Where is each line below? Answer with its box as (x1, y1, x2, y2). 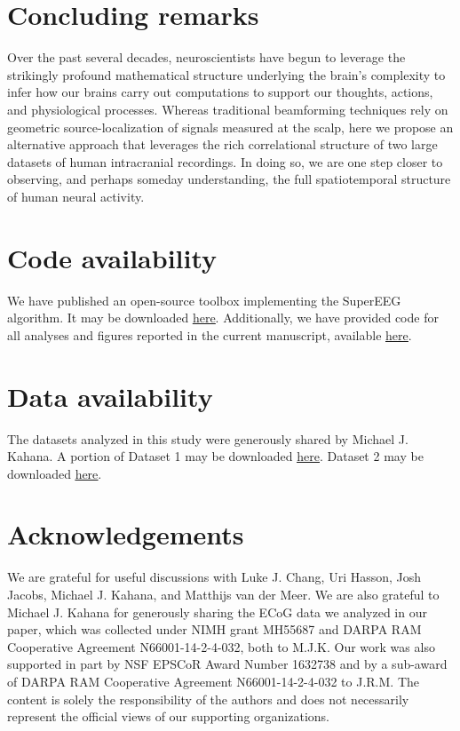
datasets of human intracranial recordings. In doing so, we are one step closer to (7, 152, 443, 171)
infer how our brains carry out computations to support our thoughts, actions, (7, 83, 433, 101)
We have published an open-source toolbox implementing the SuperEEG (7, 290, 401, 309)
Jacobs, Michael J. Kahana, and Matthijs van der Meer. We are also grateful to (7, 585, 440, 603)
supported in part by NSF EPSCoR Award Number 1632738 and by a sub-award (7, 655, 448, 673)
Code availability (7, 239, 218, 275)
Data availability (7, 377, 213, 414)
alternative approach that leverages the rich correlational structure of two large (7, 135, 438, 154)
